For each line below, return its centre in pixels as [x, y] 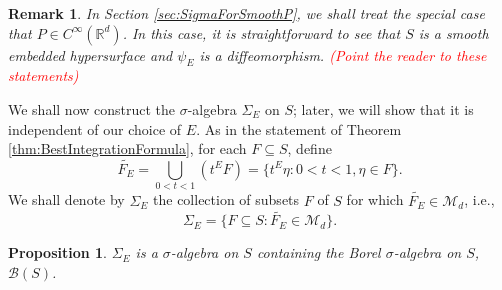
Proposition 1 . [57, 252]
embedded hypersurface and [90, 54]
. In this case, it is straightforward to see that [261, 32]
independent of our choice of [95, 128]
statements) [43, 75]
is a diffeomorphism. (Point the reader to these [343, 54]
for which [375, 199]
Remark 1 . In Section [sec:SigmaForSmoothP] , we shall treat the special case [246, 13]
